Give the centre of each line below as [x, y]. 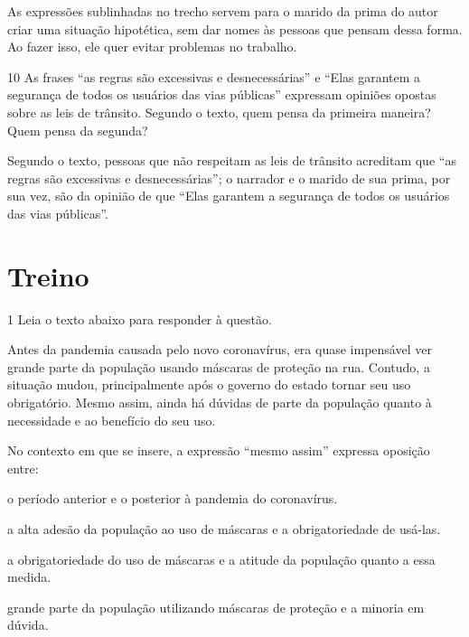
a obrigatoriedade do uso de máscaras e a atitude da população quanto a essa [221, 559]
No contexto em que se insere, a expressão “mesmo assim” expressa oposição [219, 450]
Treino [48, 275]
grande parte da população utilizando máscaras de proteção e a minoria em [216, 607]
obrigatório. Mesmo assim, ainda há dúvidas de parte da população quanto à [220, 403]
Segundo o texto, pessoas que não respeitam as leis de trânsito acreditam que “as [232, 160]
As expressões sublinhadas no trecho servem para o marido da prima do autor [223, 11]
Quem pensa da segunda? [78, 130]
